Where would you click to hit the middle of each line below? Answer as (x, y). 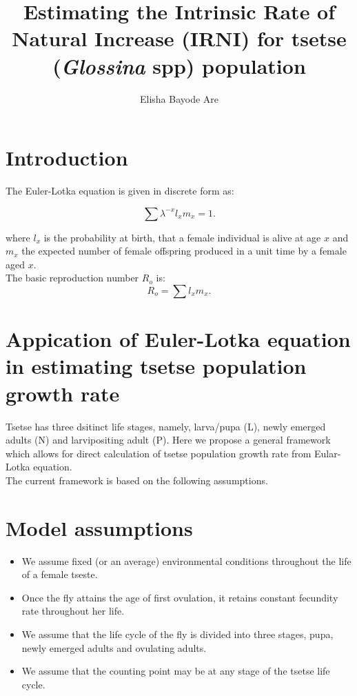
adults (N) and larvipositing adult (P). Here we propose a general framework (168, 440)
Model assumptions (99, 527)
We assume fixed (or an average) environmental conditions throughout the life (186, 560)
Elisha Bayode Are (179, 98)
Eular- (328, 453)
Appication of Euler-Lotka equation (178, 339)
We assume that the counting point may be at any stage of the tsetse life (176, 671)
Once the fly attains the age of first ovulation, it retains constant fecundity (180, 597)
